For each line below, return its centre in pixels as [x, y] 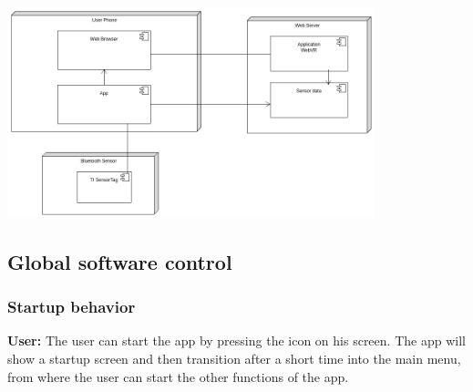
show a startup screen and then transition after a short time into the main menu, [234, 359]
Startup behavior [72, 307]
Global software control [120, 261]
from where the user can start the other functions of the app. [178, 376]
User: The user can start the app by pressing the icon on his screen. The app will [236, 340]
